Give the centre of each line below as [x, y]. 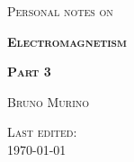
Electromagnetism [67, 41]
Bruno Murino [49, 101]
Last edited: [42, 132]
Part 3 [29, 72]
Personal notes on [60, 11]
